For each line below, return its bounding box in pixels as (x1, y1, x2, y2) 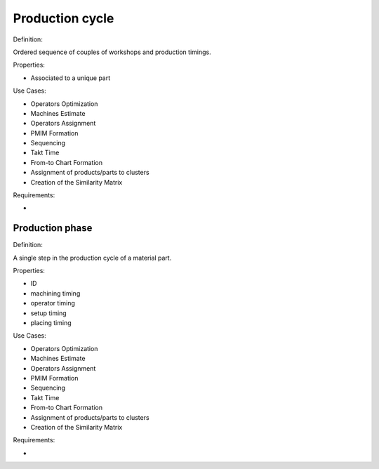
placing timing (30, 319, 72, 327)
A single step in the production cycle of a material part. (13, 253, 172, 262)
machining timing (30, 289, 81, 298)
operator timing (30, 299, 75, 308)
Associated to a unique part (30, 74, 111, 82)
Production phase (13, 222, 93, 234)
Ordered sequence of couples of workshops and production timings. (13, 48, 211, 56)
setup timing (30, 309, 67, 317)
